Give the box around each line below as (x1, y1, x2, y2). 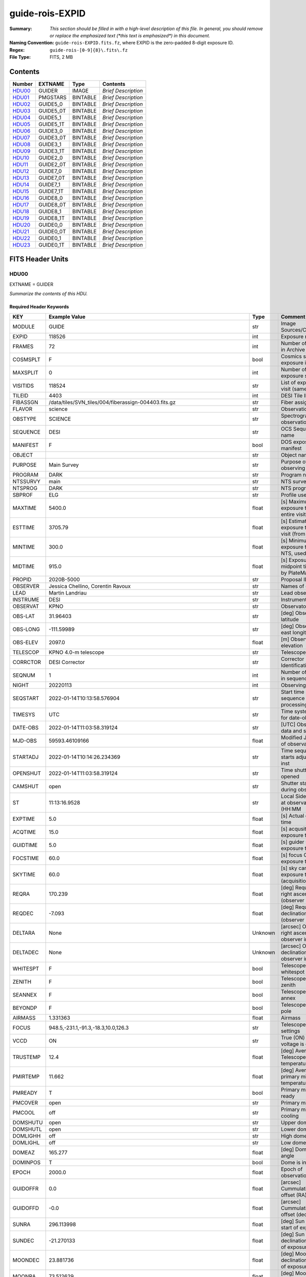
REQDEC (12, 910, 34, 917)
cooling (280, 1112, 299, 1119)
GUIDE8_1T (38, 215, 65, 222)
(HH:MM (280, 805, 301, 812)
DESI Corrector (48, 658, 85, 666)
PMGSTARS (38, 94, 67, 101)
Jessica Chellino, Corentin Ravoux (48, 582, 131, 589)
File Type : (9, 54, 31, 60)
